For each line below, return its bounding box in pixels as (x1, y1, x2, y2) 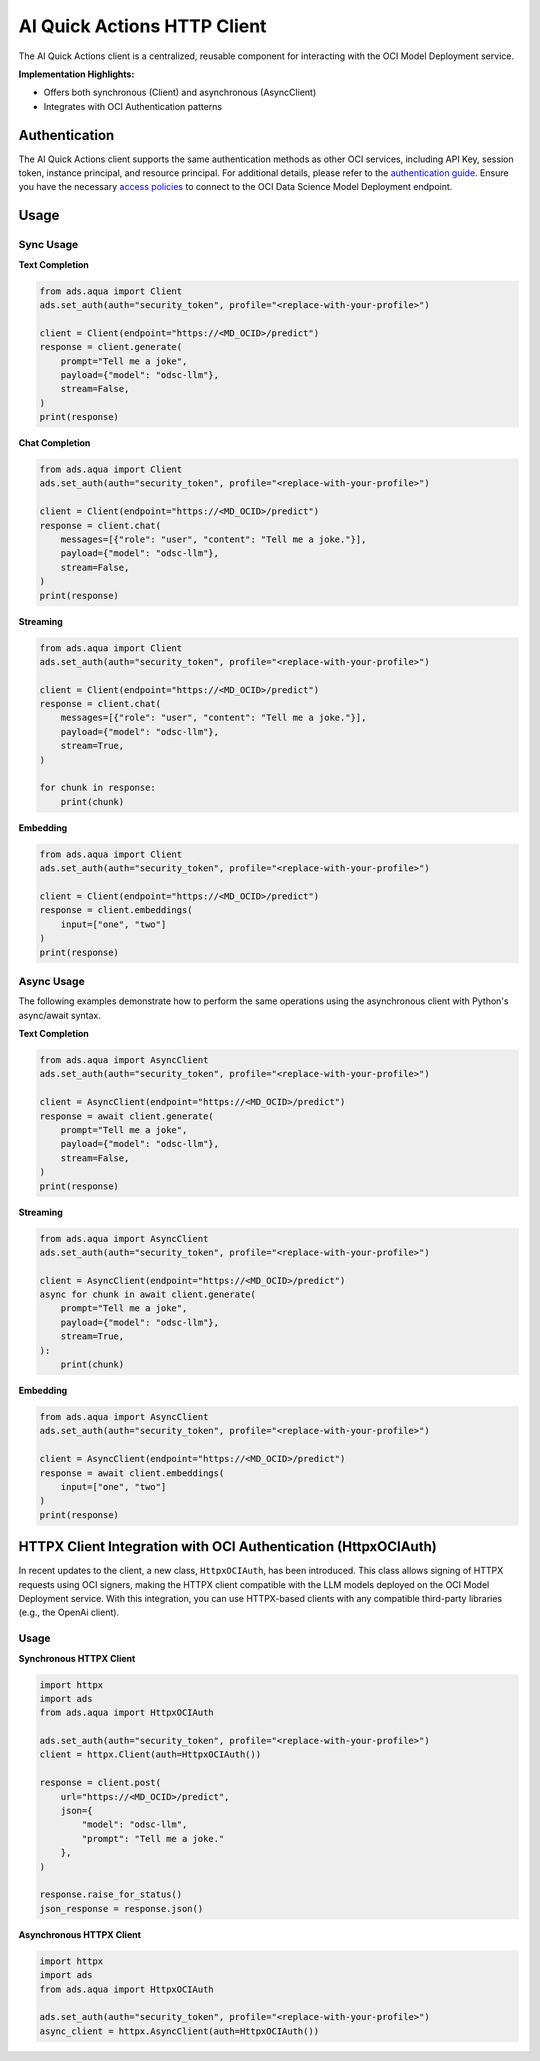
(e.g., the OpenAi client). (18, 1606, 120, 1619)
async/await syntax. (18, 1009, 102, 1021)
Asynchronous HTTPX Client (18, 1928, 142, 1940)
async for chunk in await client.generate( (39, 1289, 257, 1300)
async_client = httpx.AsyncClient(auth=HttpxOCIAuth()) (39, 2025, 320, 2037)
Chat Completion (18, 437, 91, 449)
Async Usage (18, 974, 85, 988)
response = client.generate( (39, 341, 183, 353)
